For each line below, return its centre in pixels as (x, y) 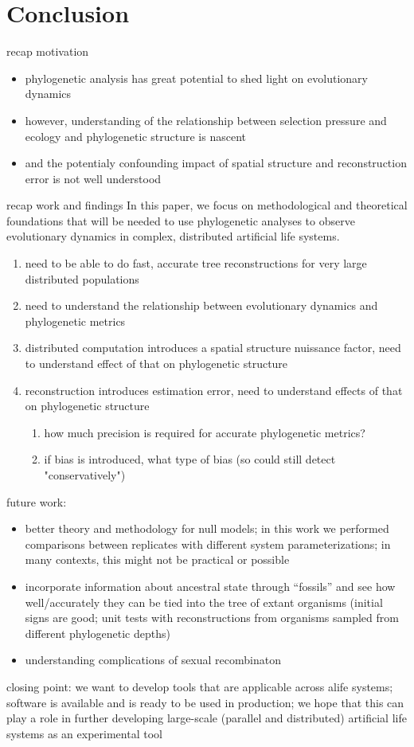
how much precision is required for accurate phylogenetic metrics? (205, 432)
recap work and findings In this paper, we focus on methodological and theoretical (207, 205)
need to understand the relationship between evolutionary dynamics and (201, 305)
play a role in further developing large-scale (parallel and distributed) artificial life (207, 718)
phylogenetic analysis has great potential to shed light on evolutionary (196, 78)
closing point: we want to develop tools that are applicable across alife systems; (200, 686)
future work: (37, 501)
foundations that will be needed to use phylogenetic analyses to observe (181, 220)
